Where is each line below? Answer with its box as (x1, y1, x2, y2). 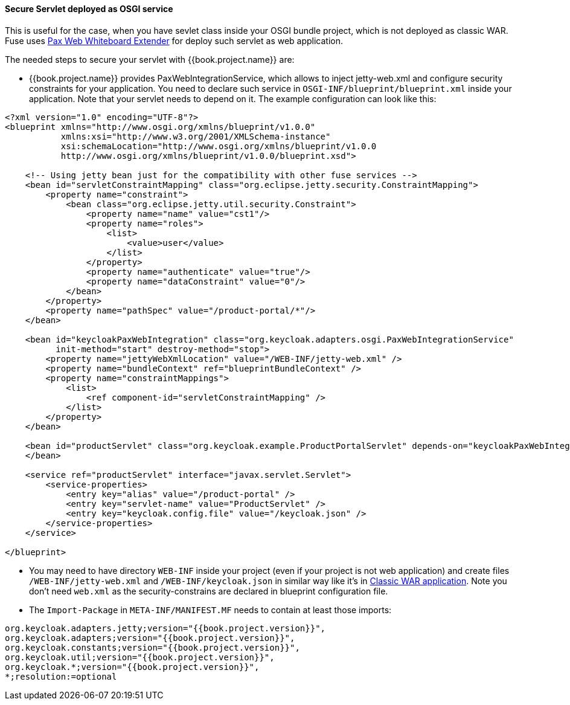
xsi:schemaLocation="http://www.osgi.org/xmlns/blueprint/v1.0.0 (60, 141, 377, 151)
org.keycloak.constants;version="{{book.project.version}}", (5, 642, 300, 652)
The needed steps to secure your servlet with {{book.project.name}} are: (5, 54, 295, 65)
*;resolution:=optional (5, 671, 117, 681)
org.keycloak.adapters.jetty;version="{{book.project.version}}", (5, 623, 326, 633)
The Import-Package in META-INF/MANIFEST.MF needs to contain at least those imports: (29, 604, 392, 615)
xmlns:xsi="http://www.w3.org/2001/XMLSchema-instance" (60, 131, 331, 141)
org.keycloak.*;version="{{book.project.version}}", (5, 662, 260, 672)
